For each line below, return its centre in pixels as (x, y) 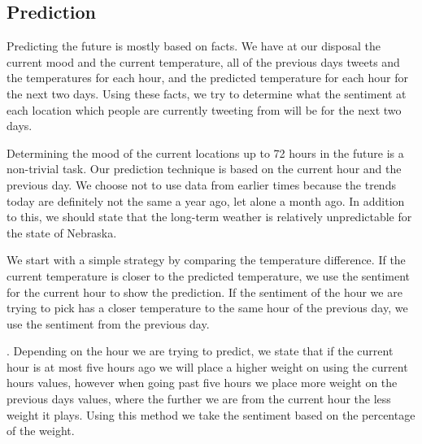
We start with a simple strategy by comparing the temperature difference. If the (206, 260)
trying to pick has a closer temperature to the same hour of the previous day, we (207, 308)
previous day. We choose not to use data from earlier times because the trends (201, 184)
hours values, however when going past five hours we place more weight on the (202, 383)
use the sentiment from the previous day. (108, 323)
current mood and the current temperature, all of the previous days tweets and (203, 61)
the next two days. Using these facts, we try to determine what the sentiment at (207, 93)
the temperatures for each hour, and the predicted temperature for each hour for (207, 78)
